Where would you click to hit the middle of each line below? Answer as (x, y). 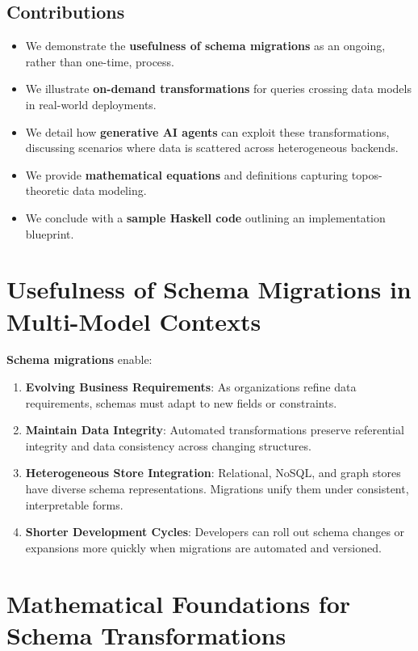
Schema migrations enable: (79, 359)
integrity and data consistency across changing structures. (168, 445)
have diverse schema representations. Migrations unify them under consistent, (217, 489)
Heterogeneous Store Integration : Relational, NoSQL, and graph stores (213, 473)
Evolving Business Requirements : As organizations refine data (191, 387)
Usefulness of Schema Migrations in (209, 289)
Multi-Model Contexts (134, 321)
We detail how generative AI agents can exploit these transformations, (207, 131)
